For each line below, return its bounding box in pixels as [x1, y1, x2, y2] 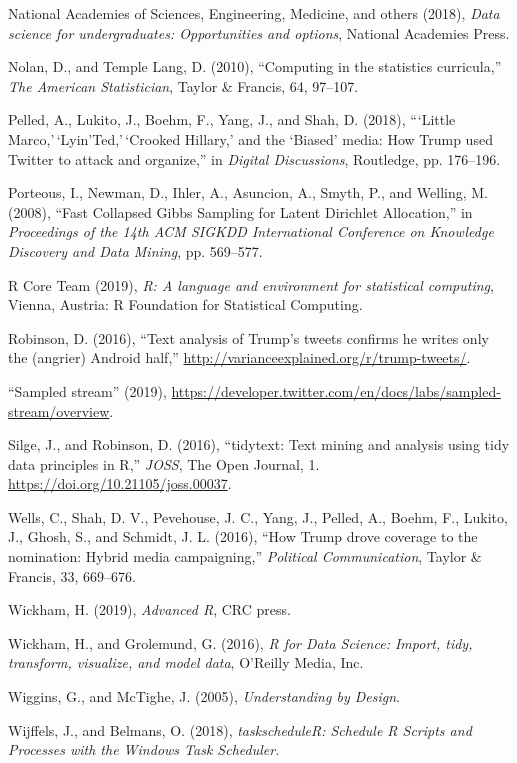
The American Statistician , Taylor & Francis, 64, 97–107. [8, 75, 359, 96]
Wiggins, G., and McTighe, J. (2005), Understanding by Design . [8, 686, 400, 707]
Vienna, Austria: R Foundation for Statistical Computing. [8, 294, 363, 315]
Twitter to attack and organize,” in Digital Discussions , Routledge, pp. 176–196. [8, 148, 501, 169]
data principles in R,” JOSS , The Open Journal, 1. [8, 453, 320, 474]
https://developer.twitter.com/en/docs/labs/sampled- [171, 380, 501, 401]
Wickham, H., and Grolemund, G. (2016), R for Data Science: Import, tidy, [8, 632, 473, 653]
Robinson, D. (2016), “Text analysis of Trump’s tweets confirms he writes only [8, 327, 489, 348]
